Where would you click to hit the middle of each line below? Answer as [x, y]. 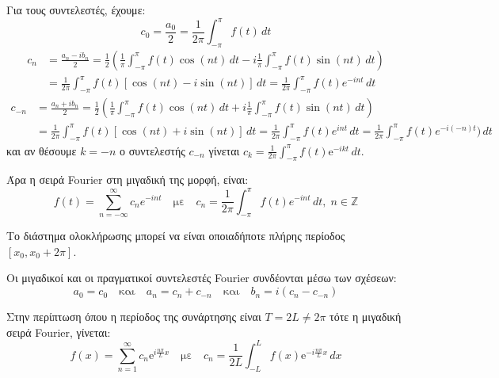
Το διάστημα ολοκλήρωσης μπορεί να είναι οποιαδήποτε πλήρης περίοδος [176, 236]
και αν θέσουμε [42, 150]
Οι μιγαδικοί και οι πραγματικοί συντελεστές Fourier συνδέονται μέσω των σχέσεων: [202, 278]
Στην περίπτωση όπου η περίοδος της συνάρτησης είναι [134, 317]
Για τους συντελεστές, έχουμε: [76, 10]
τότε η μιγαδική [366, 317]
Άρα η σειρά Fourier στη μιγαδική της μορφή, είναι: [128, 179]
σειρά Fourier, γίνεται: [59, 332]
